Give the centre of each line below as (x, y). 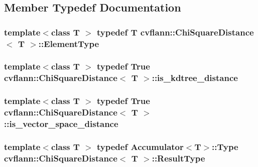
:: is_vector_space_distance (61, 124)
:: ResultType (178, 158)
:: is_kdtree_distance (195, 78)
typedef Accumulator (140, 146)
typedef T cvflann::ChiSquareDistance (175, 32)
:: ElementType (69, 43)
